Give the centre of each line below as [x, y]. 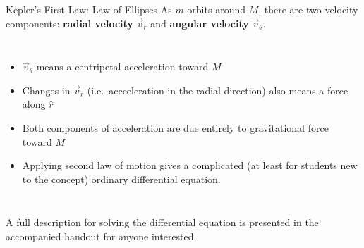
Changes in [46, 90]
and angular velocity [200, 23]
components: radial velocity [69, 23]
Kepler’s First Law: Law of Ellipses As [89, 9]
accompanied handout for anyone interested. [101, 236]
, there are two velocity [308, 9]
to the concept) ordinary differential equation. [121, 179]
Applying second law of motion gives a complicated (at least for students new [190, 165]
